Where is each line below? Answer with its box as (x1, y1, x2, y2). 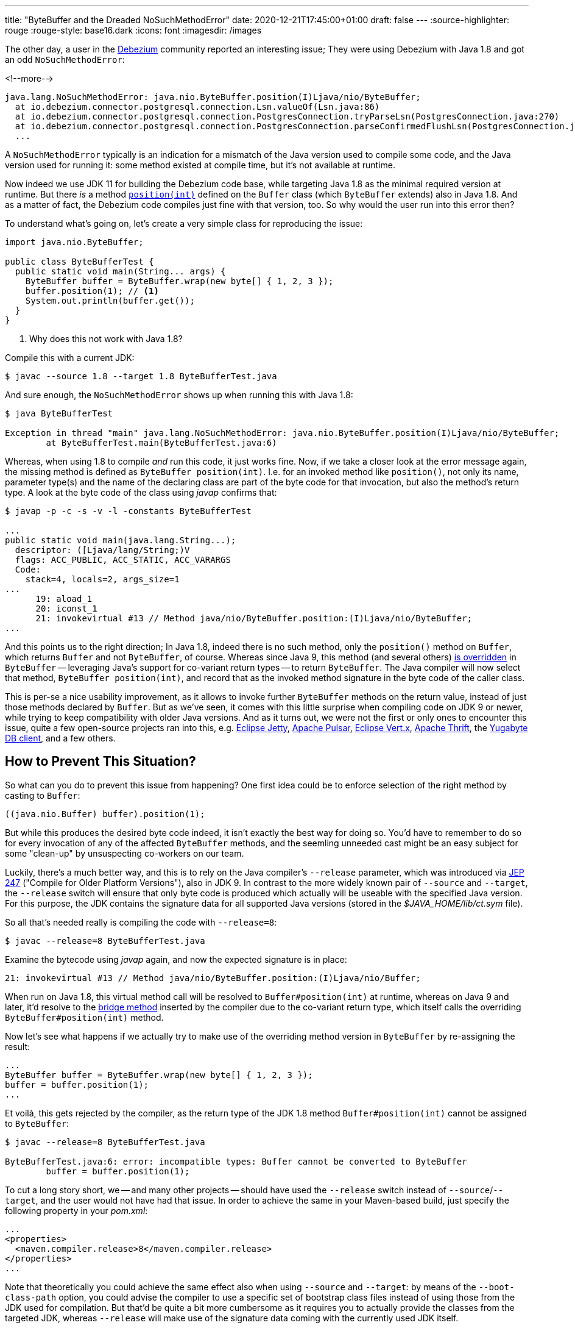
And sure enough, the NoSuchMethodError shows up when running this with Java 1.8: (5, 390, 353, 400)
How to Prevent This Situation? (5, 754, 196, 769)
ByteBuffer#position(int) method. (5, 1012, 164, 1023)
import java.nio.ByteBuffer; (5, 237, 144, 247)
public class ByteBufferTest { (5, 257, 154, 266)
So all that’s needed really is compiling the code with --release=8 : (5, 916, 277, 927)
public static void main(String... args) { (15, 266, 226, 276)
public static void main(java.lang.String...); (5, 535, 236, 545)
